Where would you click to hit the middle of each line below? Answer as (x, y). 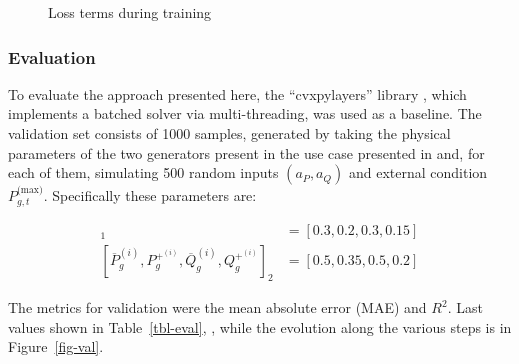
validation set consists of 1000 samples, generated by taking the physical (229, 133)
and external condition (418, 172)
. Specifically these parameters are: (150, 195)
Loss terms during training (130, 12)
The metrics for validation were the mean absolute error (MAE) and (217, 307)
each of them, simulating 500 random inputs (143, 172)
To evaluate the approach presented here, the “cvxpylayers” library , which (237, 93)
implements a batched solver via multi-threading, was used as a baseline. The (245, 113)
